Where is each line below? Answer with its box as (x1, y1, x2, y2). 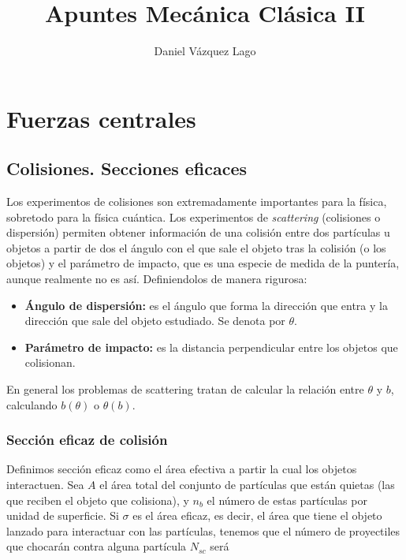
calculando (6, 396, 58, 413)
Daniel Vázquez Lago (154, 43, 256, 59)
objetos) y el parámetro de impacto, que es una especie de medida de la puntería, (6, 255, 400, 271)
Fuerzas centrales (6, 102, 196, 134)
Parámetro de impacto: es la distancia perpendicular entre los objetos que (24, 338, 398, 355)
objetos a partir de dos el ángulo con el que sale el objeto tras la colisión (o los (6, 239, 386, 256)
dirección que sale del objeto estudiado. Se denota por (24, 312, 285, 329)
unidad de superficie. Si (6, 507, 119, 524)
